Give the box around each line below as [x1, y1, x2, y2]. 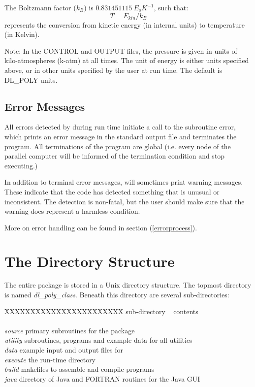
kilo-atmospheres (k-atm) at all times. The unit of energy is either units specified [4, 55, 249, 65]
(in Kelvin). [4, 29, 40, 39]
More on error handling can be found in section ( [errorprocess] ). [4, 222, 197, 232]
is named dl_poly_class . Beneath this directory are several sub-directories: [4, 290, 229, 300]
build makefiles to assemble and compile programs [4, 364, 155, 374]
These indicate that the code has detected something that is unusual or [4, 186, 220, 196]
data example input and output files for [4, 344, 123, 355]
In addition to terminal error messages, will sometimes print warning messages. [4, 177, 243, 187]
